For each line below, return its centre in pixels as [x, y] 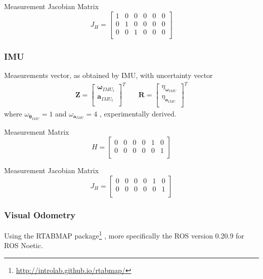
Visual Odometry [40, 214]
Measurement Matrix [37, 131]
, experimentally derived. [138, 113]
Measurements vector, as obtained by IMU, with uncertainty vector [108, 75]
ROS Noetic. [24, 245]
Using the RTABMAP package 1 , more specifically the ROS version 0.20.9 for [124, 235]
